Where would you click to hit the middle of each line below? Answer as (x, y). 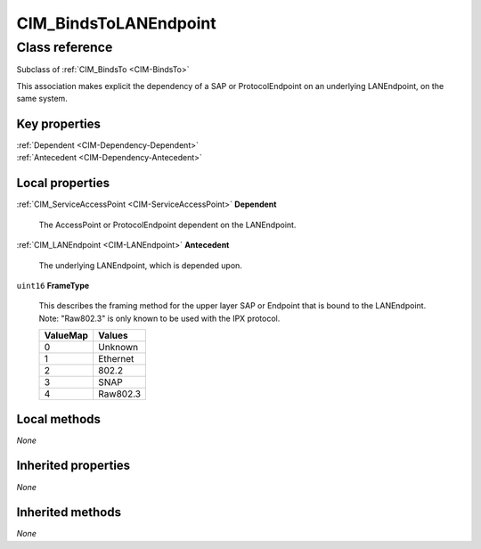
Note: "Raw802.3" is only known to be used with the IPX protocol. (159, 318)
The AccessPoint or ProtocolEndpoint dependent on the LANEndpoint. (167, 225)
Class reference (65, 47)
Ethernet (116, 359)
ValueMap (66, 336)
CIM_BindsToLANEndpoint (117, 23)
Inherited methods (69, 512)
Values (113, 336)
